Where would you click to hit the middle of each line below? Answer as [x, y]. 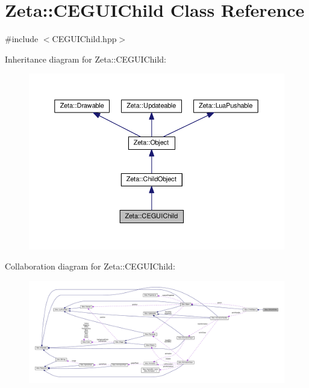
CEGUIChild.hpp [84, 39]
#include [22, 39]
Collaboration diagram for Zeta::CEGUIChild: [90, 266]
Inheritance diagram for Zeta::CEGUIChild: [86, 59]
